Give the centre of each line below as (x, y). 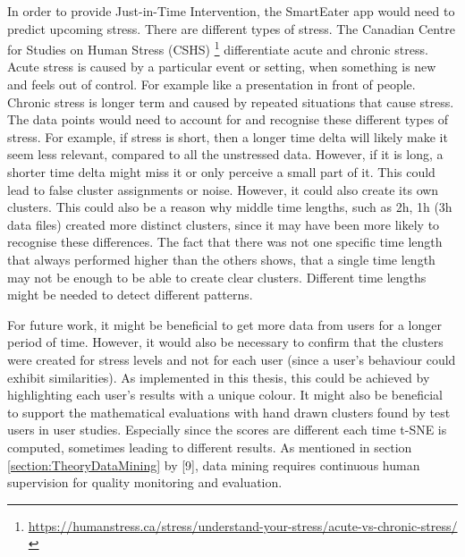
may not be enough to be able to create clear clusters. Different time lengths (217, 277)
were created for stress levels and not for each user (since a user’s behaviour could (232, 359)
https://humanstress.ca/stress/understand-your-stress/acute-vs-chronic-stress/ (243, 525)
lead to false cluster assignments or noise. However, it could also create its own (223, 189)
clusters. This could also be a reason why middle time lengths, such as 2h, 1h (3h (230, 207)
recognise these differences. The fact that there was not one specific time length (225, 242)
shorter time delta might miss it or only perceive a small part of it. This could (221, 172)
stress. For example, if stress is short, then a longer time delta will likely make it (228, 136)
